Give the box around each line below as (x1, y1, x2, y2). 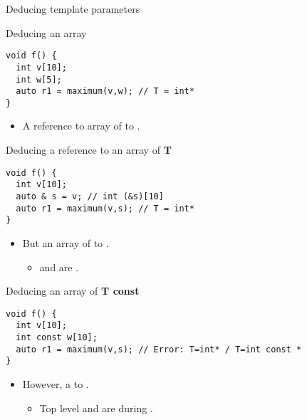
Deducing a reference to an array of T (6, 142, 172, 157)
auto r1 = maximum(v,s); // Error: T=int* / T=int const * (16, 344, 302, 355)
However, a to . (22, 377, 89, 391)
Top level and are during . (39, 400, 153, 415)
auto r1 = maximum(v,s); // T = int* (16, 203, 194, 214)
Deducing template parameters (6, 1, 140, 16)
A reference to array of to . (22, 118, 140, 133)
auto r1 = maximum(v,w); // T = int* (16, 86, 194, 97)
